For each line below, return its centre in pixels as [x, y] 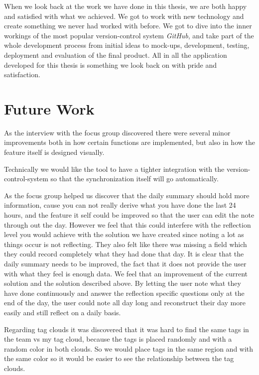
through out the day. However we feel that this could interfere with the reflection [128, 224]
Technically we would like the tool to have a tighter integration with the [114, 169]
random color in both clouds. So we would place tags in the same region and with [129, 348]
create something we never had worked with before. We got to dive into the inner [128, 26]
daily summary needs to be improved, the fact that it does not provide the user [125, 263]
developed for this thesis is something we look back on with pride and [111, 64]
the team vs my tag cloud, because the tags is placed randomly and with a [118, 339]
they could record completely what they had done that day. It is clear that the [124, 254]
